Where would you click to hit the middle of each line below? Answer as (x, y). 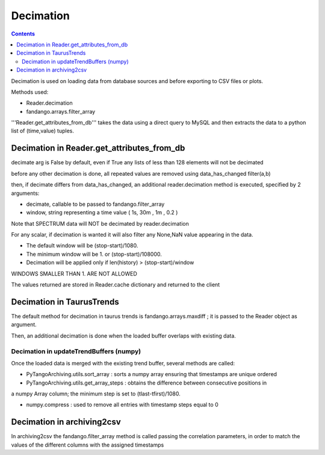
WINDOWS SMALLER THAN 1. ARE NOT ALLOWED (74, 273)
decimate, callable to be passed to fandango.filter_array (95, 204)
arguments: (25, 193)
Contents (23, 34)
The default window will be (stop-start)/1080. (82, 246)
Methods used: (30, 92)
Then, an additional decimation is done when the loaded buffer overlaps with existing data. (123, 336)
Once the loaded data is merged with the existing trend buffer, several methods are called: (123, 363)
